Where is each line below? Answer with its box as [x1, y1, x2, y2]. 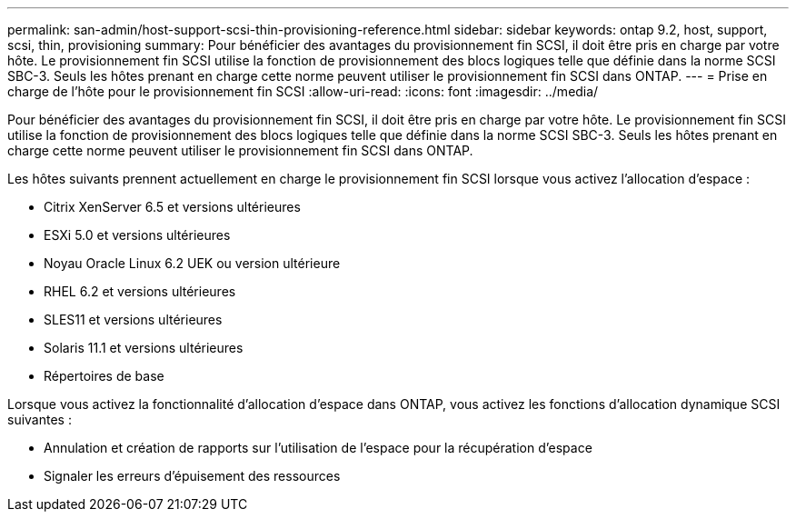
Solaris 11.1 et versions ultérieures [44, 340, 244, 355]
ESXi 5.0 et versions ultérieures [44, 227, 231, 243]
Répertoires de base [44, 368, 164, 384]
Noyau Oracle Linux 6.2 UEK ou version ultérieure [44, 255, 341, 271]
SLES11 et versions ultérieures [44, 312, 223, 327]
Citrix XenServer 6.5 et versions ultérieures [44, 199, 301, 215]
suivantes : [7, 412, 72, 427]
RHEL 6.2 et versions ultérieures [44, 284, 236, 299]
